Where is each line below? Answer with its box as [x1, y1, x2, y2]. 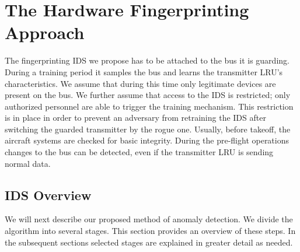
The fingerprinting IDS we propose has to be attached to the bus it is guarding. [5, 54, 289, 66]
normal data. [5, 157, 51, 169]
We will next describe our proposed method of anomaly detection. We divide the [5, 213, 293, 225]
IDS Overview [5, 185, 92, 204]
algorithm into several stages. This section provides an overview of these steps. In [5, 225, 296, 237]
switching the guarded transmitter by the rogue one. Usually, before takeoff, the [5, 123, 291, 135]
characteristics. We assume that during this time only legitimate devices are [5, 77, 276, 89]
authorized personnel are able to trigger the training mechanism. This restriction [5, 100, 294, 112]
